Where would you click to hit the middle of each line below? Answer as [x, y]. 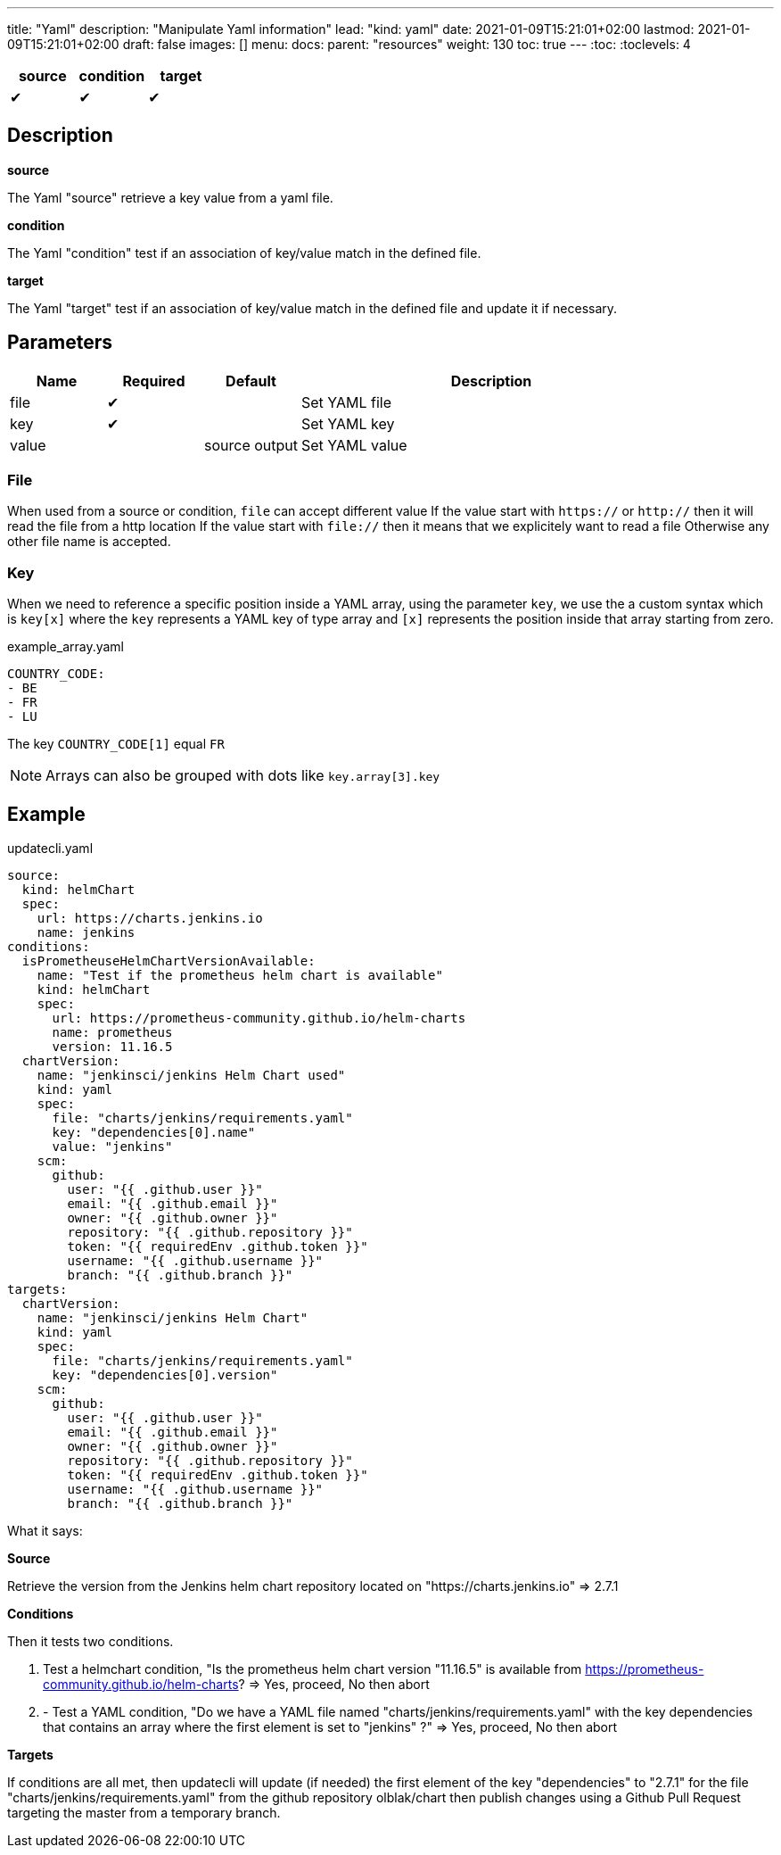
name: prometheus [112, 1033]
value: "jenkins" [112, 1147]
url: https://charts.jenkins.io [150, 919]
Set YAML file [347, 402]
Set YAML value [354, 445]
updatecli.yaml [50, 849]
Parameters [60, 343]
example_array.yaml [66, 647]
